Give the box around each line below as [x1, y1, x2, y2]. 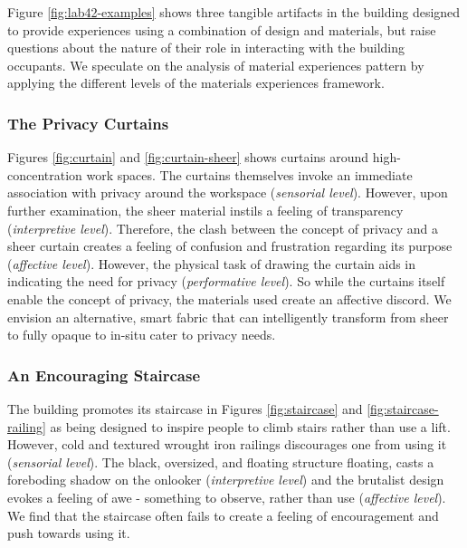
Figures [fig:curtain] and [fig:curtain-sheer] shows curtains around [7, 148, 369, 167]
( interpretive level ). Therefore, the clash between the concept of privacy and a [7, 218, 438, 237]
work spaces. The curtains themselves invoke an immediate [86, 165, 413, 184]
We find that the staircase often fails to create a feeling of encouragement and [7, 505, 439, 524]
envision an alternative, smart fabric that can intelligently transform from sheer [7, 307, 449, 326]
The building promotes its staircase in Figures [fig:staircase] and [7, 399, 363, 418]
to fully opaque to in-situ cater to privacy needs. [7, 325, 276, 344]
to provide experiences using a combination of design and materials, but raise [7, 20, 436, 39]
